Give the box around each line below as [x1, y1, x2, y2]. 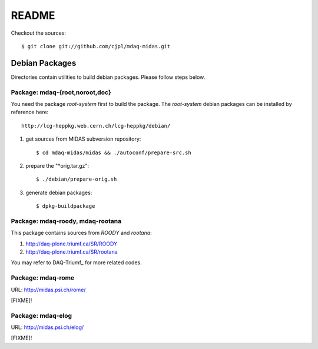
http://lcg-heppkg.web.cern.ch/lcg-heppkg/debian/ [21, 122, 171, 129]
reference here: [11, 109, 49, 116]
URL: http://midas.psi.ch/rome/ [11, 286, 86, 293]
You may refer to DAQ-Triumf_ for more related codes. [11, 259, 142, 266]
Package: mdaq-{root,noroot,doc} [11, 88, 111, 97]
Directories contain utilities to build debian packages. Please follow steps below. [11, 74, 206, 81]
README [11, 9, 55, 22]
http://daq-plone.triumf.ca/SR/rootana [25, 248, 118, 255]
